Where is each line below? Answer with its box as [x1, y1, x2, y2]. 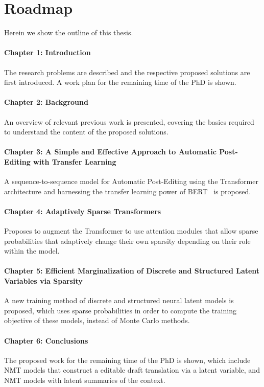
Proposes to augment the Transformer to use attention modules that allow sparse [4, 225, 258, 236]
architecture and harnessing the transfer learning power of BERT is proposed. [4, 186, 251, 196]
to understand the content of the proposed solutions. [4, 126, 169, 137]
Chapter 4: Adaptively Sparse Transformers [4, 206, 161, 216]
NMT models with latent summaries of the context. [4, 375, 165, 385]
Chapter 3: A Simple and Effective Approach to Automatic [4, 146, 217, 157]
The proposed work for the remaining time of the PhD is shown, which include [4, 354, 251, 365]
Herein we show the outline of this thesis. [4, 27, 133, 38]
